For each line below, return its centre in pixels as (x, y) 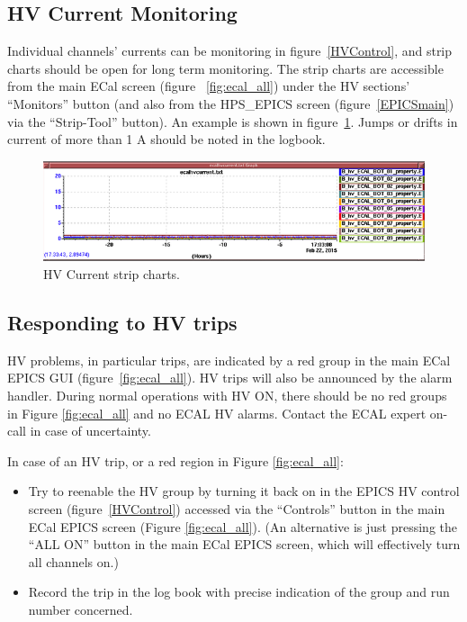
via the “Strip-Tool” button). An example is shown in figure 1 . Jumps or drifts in (233, 121)
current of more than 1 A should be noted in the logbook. (166, 139)
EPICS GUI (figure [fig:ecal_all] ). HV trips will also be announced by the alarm (230, 378)
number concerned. (81, 609)
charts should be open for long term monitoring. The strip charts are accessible (225, 68)
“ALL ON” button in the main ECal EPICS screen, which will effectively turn (244, 544)
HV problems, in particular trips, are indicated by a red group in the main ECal (229, 360)
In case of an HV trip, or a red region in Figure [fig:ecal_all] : (175, 460)
